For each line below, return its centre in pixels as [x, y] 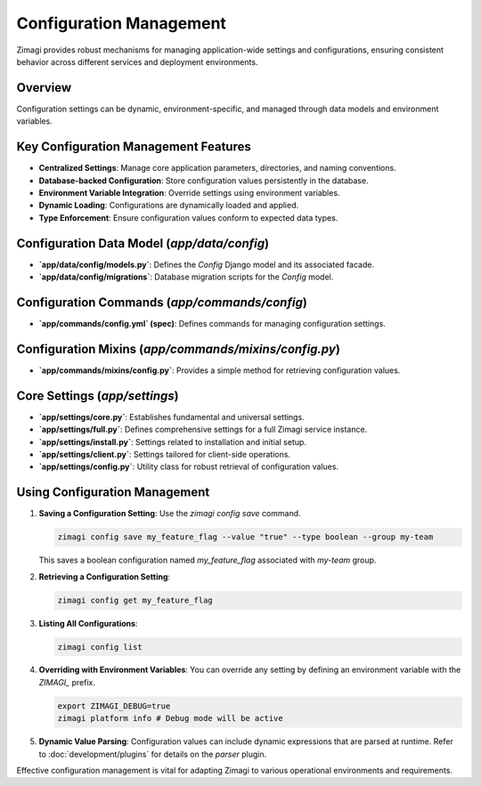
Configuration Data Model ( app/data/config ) [143, 243]
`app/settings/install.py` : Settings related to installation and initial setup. [173, 442]
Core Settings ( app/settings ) [98, 396]
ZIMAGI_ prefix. [67, 682]
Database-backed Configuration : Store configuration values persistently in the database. [204, 180]
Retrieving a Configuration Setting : [105, 576]
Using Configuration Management [113, 493]
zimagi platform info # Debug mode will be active [171, 718]
